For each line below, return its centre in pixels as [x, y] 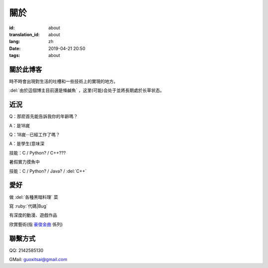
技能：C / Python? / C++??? [37, 153]
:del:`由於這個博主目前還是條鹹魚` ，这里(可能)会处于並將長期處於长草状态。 [87, 90]
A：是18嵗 [20, 125]
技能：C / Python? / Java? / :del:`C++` [48, 171]
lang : [15, 42]
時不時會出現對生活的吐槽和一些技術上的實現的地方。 [64, 81]
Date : [15, 48]
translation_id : [24, 34]
